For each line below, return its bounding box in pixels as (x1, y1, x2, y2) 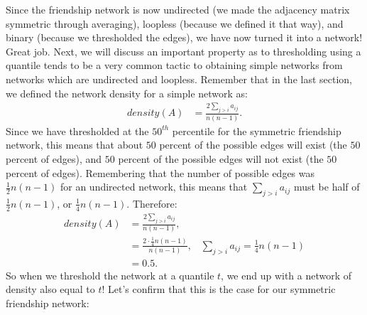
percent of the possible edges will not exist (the (118, 151, 324, 166)
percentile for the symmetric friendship (172, 123, 341, 138)
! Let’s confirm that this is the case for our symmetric (102, 282, 336, 297)
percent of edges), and (6, 151, 102, 166)
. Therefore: (126, 196, 177, 210)
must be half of (293, 179, 360, 194)
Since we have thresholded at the (6, 123, 149, 138)
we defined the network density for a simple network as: (6, 85, 248, 100)
